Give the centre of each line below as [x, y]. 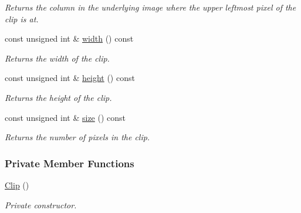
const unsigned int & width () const [69, 38]
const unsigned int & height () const [70, 78]
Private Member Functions [70, 163]
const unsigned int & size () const [65, 117]
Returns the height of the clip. [58, 97]
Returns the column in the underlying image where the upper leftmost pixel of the [150, 7]
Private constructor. [41, 204]
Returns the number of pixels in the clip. [77, 137]
